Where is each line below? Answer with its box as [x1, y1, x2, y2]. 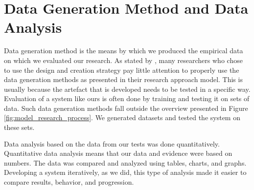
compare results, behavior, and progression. [4, 177, 134, 187]
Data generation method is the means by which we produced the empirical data [4, 45, 243, 56]
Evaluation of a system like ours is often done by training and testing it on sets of [4, 93, 250, 104]
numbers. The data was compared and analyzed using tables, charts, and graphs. [4, 157, 247, 168]
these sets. [4, 122, 35, 132]
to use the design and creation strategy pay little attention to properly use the [4, 64, 239, 75]
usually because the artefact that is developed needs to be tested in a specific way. [4, 84, 251, 94]
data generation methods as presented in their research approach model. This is [4, 74, 243, 84]
